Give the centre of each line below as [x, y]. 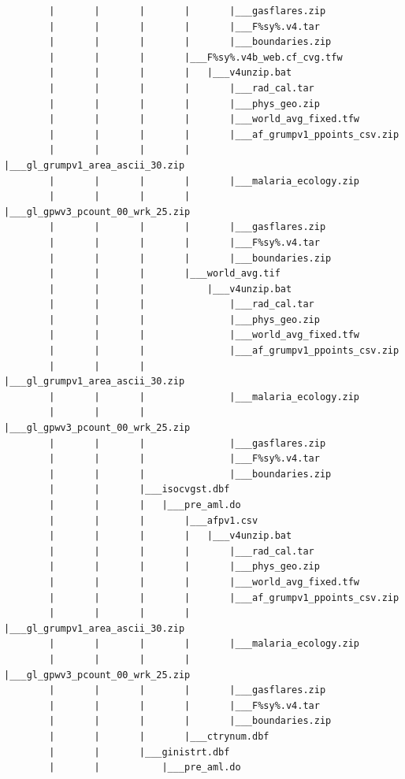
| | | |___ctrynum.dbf [159, 736]
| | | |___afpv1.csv [154, 520]
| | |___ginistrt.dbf [139, 752]
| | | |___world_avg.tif [165, 274]
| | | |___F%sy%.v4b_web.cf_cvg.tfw [196, 57]
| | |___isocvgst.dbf [139, 490]
